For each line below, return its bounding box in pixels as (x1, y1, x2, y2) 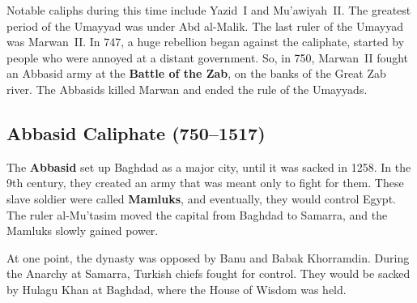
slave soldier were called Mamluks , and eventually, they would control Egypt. (6, 190, 396, 207)
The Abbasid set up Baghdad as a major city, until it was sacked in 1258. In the (6, 158, 411, 175)
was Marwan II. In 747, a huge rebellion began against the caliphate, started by (6, 33, 405, 50)
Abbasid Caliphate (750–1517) (6, 120, 266, 145)
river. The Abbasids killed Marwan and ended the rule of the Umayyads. (6, 80, 368, 97)
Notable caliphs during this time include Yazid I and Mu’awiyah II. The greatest (6, 2, 411, 18)
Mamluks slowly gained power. (6, 222, 159, 239)
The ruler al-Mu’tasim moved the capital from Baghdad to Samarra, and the (6, 206, 388, 223)
